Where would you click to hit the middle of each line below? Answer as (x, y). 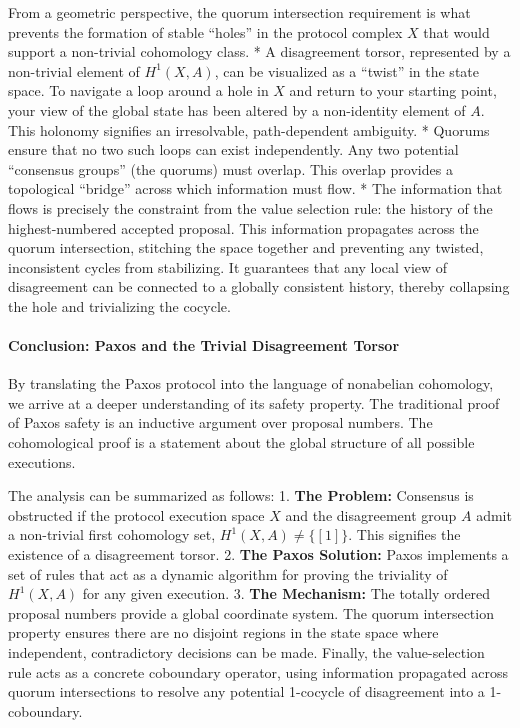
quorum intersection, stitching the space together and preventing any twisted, (246, 247)
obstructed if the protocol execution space (136, 514)
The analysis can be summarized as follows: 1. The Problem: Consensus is (241, 495)
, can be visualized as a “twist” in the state (346, 70)
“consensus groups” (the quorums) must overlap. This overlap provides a (230, 168)
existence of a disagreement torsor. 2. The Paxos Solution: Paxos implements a (258, 554)
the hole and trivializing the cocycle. (119, 305)
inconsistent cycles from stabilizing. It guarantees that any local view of (228, 266)
